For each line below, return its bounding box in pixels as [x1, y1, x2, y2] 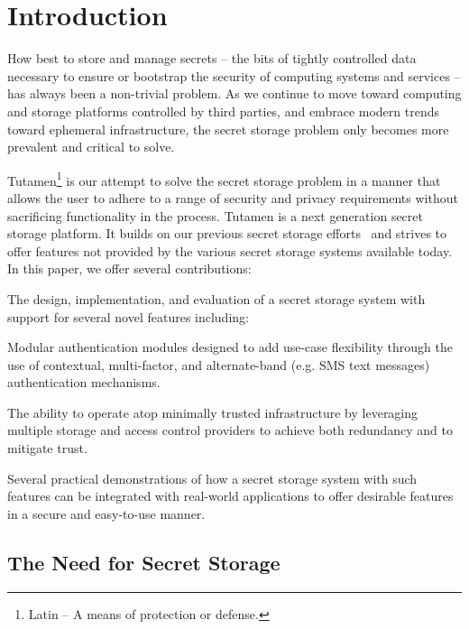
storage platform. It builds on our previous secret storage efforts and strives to [7, 224, 447, 243]
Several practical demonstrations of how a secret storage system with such [7, 468, 418, 487]
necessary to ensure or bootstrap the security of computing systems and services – [7, 66, 461, 85]
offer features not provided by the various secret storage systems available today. [7, 241, 453, 260]
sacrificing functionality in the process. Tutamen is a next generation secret [7, 206, 423, 225]
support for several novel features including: [7, 307, 249, 326]
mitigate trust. [7, 439, 87, 458]
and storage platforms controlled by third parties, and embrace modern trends [7, 101, 439, 120]
